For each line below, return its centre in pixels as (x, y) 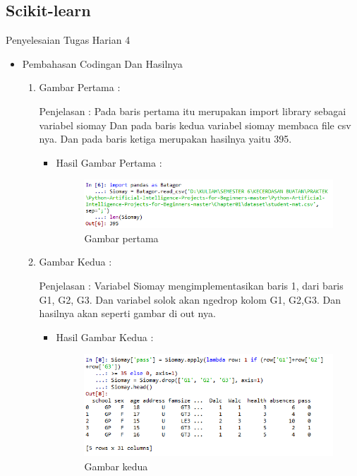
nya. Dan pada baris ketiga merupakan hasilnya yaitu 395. (165, 139)
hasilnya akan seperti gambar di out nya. (127, 313)
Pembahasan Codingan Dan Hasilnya (102, 63)
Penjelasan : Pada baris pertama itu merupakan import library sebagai (193, 111)
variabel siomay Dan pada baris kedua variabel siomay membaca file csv (195, 125)
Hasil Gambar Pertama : (109, 162)
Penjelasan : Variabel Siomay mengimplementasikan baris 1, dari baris (191, 286)
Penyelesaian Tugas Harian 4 (68, 40)
